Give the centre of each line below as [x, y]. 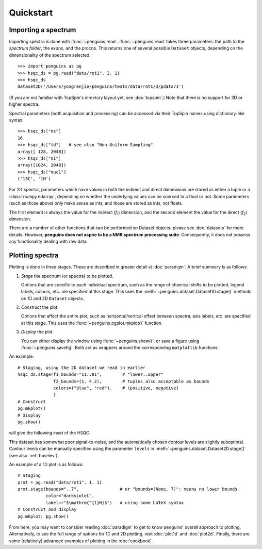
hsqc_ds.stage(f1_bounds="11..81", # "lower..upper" [90, 374]
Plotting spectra [34, 256]
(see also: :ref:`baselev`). [34, 455]
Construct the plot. [40, 307]
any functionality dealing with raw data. [48, 241]
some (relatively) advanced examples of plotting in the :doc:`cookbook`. [81, 541]
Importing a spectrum [42, 30]
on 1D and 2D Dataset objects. [53, 298]
